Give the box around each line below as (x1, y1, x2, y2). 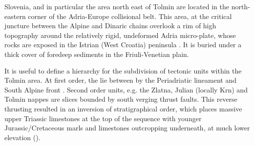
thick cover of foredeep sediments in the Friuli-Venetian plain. (4, 49, 189, 59)
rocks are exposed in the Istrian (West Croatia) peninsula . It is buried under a (4, 39, 242, 50)
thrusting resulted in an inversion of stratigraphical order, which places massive (4, 103, 242, 113)
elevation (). (4, 132, 41, 142)
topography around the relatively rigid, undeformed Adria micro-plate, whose (4, 30, 236, 40)
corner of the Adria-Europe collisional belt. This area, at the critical (28, 11, 232, 21)
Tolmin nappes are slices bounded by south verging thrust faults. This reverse (4, 94, 237, 104)
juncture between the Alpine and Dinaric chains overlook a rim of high (4, 20, 216, 31)
